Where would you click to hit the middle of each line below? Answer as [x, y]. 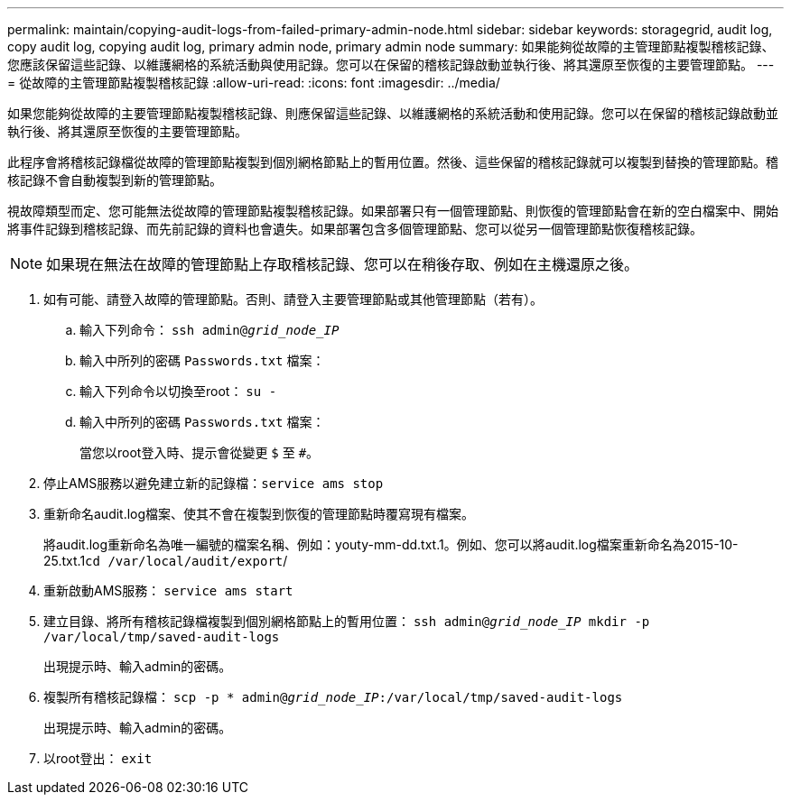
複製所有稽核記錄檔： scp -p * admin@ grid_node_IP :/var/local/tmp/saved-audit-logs [333, 697]
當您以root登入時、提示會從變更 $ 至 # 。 [200, 452]
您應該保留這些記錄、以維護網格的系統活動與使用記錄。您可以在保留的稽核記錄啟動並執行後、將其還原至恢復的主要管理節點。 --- [391, 65]
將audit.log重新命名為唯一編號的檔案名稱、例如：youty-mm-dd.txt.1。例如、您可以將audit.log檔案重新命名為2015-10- [391, 544]
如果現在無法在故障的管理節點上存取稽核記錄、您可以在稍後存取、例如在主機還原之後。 [343, 264]
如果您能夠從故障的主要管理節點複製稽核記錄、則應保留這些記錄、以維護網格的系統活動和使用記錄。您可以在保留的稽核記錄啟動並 [393, 113]
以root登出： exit [98, 758]
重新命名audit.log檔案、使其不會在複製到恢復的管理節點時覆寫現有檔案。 [259, 514]
